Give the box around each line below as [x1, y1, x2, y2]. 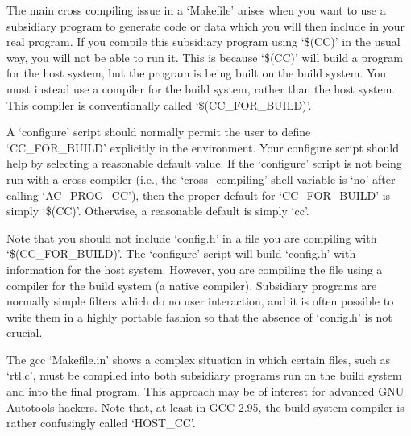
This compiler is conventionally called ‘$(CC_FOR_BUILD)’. [6, 96, 312, 113]
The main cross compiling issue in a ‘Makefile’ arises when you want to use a [6, 2, 386, 18]
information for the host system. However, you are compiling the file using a [6, 260, 383, 277]
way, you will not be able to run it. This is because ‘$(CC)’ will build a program [6, 48, 403, 65]
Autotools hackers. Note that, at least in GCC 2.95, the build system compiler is [6, 398, 405, 415]
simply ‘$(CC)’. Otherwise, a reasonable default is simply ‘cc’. [6, 202, 309, 219]
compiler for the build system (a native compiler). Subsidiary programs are [6, 276, 377, 293]
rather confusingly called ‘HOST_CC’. [6, 414, 196, 431]
